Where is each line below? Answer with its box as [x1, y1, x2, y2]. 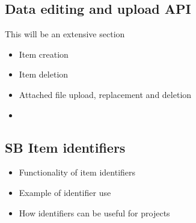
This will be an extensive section [5, 28, 125, 40]
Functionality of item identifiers [19, 166, 136, 179]
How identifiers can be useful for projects [19, 206, 170, 219]
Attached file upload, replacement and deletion [19, 88, 192, 100]
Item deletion [19, 68, 69, 81]
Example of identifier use [19, 186, 111, 198]
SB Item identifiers [5, 138, 126, 156]
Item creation [19, 47, 69, 60]
